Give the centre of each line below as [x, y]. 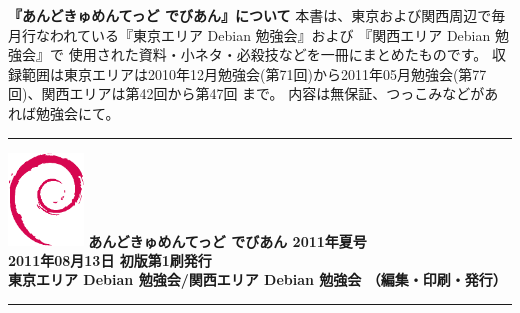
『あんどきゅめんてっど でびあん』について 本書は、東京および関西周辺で [250, 15]
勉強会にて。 [77, 112]
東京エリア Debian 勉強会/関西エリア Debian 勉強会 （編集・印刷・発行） [257, 279]
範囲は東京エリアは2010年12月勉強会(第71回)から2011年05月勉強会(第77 [254, 73]
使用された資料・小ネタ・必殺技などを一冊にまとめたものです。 [278, 54]
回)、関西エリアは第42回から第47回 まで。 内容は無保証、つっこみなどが [246, 93]
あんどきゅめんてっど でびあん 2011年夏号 [227, 240]
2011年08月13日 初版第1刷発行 [110, 259]
